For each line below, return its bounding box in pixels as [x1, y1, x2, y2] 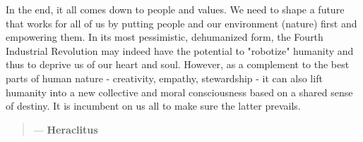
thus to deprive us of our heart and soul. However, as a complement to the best [6, 57, 350, 72]
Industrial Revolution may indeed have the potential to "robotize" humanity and [6, 43, 354, 58]
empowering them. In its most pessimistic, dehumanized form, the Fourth [6, 30, 323, 44]
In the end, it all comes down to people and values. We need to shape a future [6, 2, 345, 16]
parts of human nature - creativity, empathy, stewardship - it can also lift [6, 70, 323, 85]
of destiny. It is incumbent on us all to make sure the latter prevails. [6, 98, 301, 113]
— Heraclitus [33, 122, 98, 136]
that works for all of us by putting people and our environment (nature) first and [6, 15, 357, 30]
